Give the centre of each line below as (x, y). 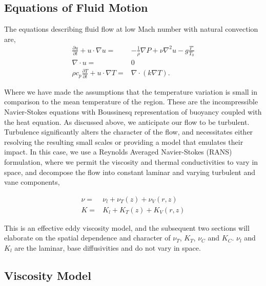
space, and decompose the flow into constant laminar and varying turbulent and (130, 172)
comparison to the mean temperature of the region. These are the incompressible (131, 102)
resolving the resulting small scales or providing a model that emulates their (124, 141)
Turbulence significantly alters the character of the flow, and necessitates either (129, 132)
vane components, (32, 182)
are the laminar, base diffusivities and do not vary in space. (108, 247)
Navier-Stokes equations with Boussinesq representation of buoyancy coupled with (133, 111)
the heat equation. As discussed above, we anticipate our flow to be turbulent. (127, 122)
